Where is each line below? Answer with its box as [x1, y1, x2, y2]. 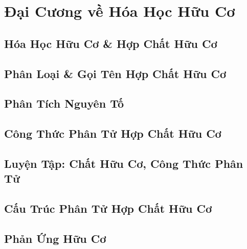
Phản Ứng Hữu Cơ [4, 230, 106, 246]
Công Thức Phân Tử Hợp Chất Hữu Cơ [4, 126, 221, 141]
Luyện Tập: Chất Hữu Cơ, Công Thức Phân [4, 155, 243, 171]
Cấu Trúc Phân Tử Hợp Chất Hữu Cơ [4, 201, 212, 216]
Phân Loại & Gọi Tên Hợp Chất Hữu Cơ [4, 65, 227, 81]
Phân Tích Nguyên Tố [4, 95, 124, 111]
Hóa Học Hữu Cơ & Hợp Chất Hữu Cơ [4, 35, 217, 51]
